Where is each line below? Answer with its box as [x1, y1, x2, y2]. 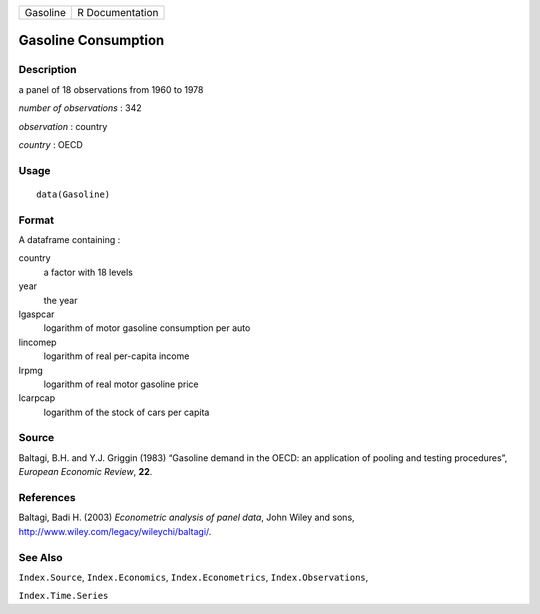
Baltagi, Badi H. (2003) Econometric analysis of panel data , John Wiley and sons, [18, 511, 355, 524]
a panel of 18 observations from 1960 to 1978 [18, 83, 204, 95]
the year [43, 294, 78, 306]
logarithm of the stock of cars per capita [43, 406, 210, 418]
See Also [18, 550, 63, 564]
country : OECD [18, 138, 84, 150]
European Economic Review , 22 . [18, 466, 153, 478]
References [18, 491, 76, 505]
